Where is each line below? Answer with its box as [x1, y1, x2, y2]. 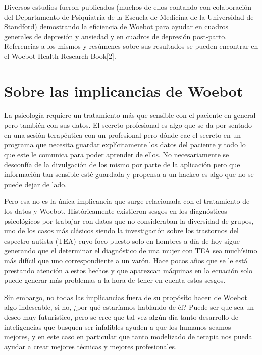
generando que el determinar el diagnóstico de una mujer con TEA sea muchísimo [4, 245, 257, 256]
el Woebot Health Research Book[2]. [4, 50, 116, 61]
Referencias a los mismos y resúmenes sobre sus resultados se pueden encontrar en [4, 41, 258, 51]
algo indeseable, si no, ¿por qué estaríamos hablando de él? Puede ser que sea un [4, 302, 254, 312]
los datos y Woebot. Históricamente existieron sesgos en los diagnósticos [4, 206, 227, 216]
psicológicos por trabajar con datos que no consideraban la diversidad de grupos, [4, 215, 254, 226]
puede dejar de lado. [4, 179, 67, 189]
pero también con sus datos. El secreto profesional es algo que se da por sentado [4, 120, 252, 130]
